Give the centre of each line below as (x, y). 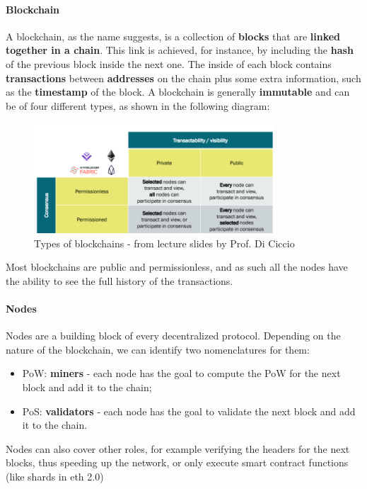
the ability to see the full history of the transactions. (120, 280)
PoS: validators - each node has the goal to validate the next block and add (189, 411)
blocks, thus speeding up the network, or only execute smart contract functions (177, 462)
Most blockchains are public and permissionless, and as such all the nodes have (177, 267)
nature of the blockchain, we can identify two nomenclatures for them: (158, 349)
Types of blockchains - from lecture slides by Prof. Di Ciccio (164, 243)
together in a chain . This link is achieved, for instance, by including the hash (180, 50)
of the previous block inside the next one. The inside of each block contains (169, 63)
